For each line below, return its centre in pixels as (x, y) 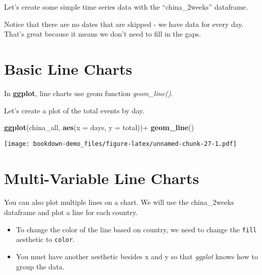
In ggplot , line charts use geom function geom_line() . (89, 93)
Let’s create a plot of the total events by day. (74, 110)
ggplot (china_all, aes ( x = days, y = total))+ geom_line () (99, 127)
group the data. (40, 266)
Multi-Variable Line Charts (102, 178)
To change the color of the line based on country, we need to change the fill (136, 229)
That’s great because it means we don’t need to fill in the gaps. (103, 34)
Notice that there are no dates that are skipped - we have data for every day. (124, 24)
